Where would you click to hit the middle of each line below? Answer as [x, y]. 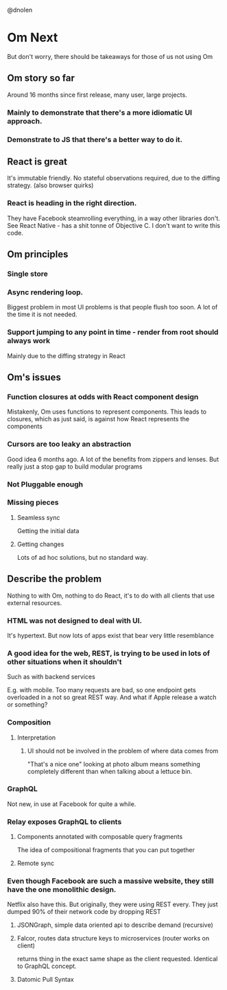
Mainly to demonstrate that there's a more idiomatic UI [100, 113]
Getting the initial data [48, 530]
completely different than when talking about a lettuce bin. [110, 771]
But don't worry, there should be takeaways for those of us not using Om [110, 56]
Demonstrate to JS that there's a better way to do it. [95, 139]
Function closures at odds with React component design [103, 397]
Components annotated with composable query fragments [100, 837]
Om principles [38, 254]
